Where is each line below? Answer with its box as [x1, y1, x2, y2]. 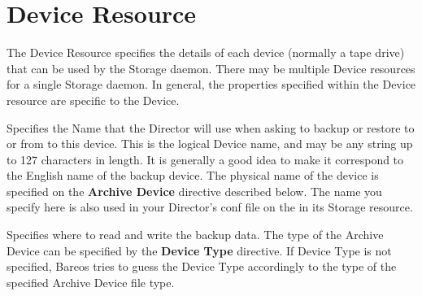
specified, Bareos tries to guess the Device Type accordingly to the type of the [7, 258, 397, 275]
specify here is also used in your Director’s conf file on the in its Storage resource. [7, 198, 413, 215]
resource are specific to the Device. [7, 91, 180, 108]
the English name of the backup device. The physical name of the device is [7, 167, 379, 184]
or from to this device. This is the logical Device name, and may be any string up [7, 135, 413, 152]
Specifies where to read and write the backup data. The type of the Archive [7, 226, 384, 243]
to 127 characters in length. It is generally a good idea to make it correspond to [7, 150, 404, 168]
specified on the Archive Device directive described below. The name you [7, 182, 382, 199]
